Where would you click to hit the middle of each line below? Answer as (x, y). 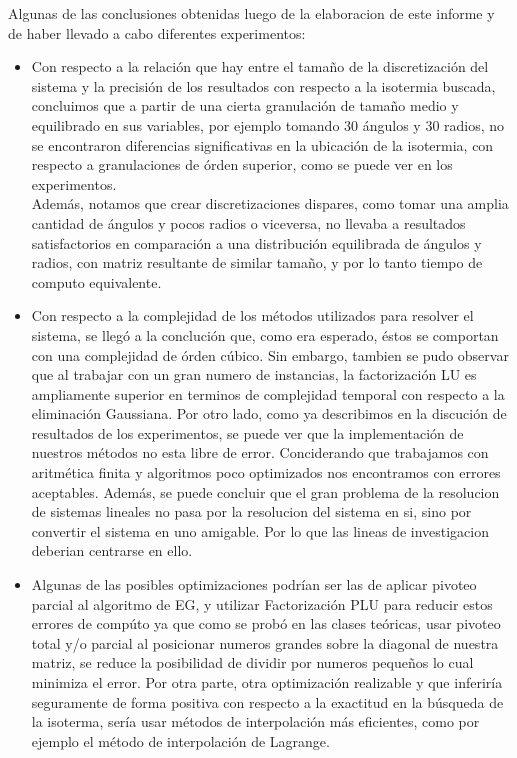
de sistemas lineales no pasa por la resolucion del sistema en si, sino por (251, 511)
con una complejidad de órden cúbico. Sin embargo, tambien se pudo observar (270, 354)
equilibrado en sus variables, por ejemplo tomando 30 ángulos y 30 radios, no (268, 124)
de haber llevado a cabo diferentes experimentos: (157, 32)
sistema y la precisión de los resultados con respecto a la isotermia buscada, (263, 85)
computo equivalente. (96, 281)
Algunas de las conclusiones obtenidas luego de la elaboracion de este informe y (251, 13)
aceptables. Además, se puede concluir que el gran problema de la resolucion (265, 491)
